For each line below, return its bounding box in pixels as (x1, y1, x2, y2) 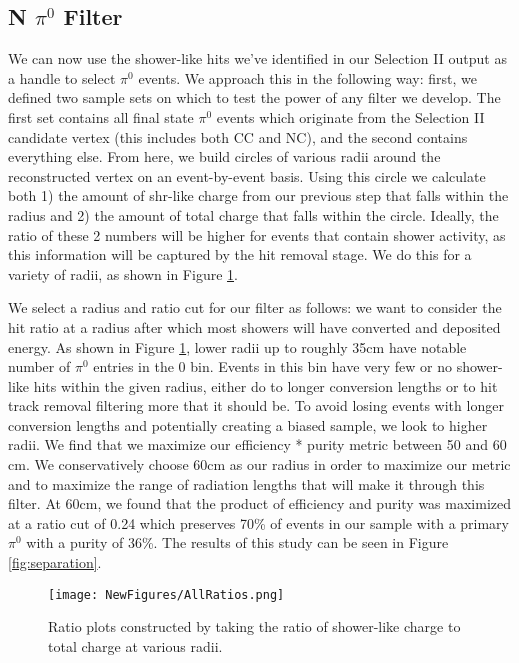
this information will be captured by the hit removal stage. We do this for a (8, 244, 472, 265)
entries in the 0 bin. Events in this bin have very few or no (93, 356, 452, 377)
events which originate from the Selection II (216, 106, 485, 127)
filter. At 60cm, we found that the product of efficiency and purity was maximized (8, 493, 512, 514)
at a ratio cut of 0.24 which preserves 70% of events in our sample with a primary (8, 512, 510, 533)
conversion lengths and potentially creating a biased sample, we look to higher (8, 414, 488, 435)
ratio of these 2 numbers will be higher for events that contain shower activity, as (8, 224, 506, 245)
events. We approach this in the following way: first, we (138, 67, 478, 88)
